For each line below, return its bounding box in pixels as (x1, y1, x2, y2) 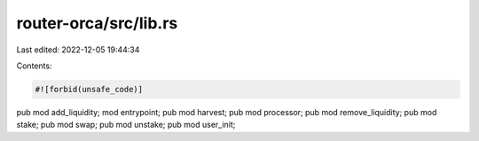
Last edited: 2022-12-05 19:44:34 (16, 44, 140, 55)
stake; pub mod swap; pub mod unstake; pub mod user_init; (16, 120, 236, 130)
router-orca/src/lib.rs (16, 13, 178, 33)
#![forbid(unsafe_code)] (35, 84, 144, 94)
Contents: (16, 60, 52, 71)
